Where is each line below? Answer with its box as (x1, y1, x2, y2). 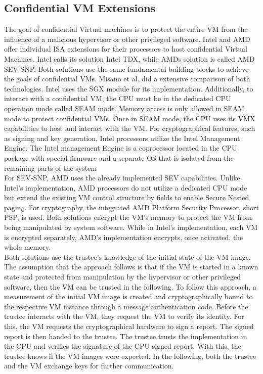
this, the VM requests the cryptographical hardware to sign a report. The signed (4, 321, 254, 332)
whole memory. (4, 242, 51, 252)
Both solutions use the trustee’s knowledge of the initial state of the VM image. (4, 251, 251, 262)
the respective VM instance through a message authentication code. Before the (4, 301, 248, 311)
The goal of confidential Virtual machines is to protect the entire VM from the (4, 24, 248, 34)
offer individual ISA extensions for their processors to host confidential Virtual (4, 43, 248, 54)
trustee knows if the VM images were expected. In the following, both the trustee (4, 350, 256, 361)
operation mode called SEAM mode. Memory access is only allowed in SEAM (4, 103, 245, 113)
